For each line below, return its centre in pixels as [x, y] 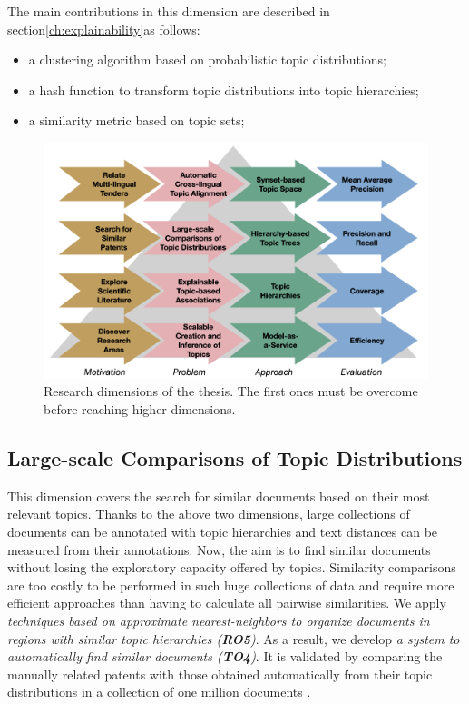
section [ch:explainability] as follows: [104, 29]
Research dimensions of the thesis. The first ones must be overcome [231, 391]
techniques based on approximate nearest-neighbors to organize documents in [219, 620]
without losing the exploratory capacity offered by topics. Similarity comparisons [232, 567]
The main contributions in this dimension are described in [169, 11]
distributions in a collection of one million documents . [159, 692]
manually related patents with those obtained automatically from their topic [220, 674]
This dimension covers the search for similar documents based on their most [219, 496]
